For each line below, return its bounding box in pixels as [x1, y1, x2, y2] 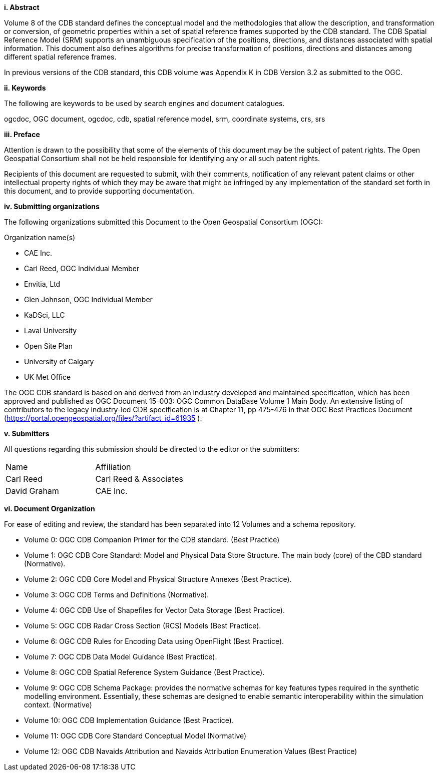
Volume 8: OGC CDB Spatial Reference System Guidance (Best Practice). [24, 668, 265, 676]
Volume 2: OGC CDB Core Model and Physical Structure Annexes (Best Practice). [24, 575, 292, 583]
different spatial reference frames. [4, 53, 117, 61]
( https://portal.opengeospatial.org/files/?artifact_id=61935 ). [4, 414, 202, 422]
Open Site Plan [24, 342, 73, 350]
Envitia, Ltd [24, 280, 61, 288]
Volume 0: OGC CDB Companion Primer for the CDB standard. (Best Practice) [24, 535, 280, 544]
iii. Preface [4, 130, 40, 139]
